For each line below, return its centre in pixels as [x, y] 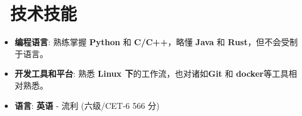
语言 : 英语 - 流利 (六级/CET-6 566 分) [87, 105]
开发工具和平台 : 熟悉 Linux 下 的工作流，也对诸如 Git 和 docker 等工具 [152, 73]
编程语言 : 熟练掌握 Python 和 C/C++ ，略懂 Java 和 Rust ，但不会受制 [156, 42]
